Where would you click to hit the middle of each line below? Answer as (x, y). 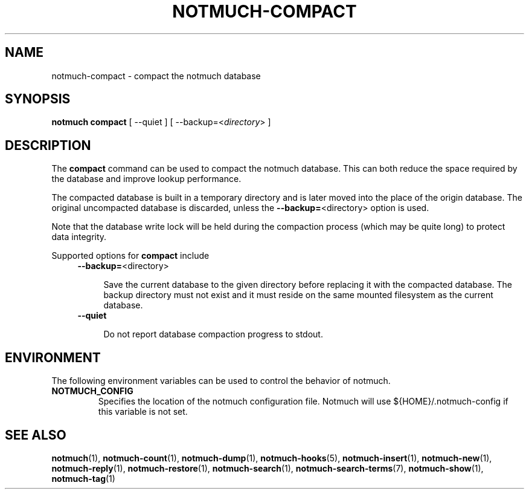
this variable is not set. (143, 412)
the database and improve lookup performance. (146, 179)
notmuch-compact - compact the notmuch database (156, 76)
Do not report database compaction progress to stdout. (213, 334)
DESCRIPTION (48, 145)
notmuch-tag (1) (83, 478)
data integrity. (79, 237)
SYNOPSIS (38, 99)
